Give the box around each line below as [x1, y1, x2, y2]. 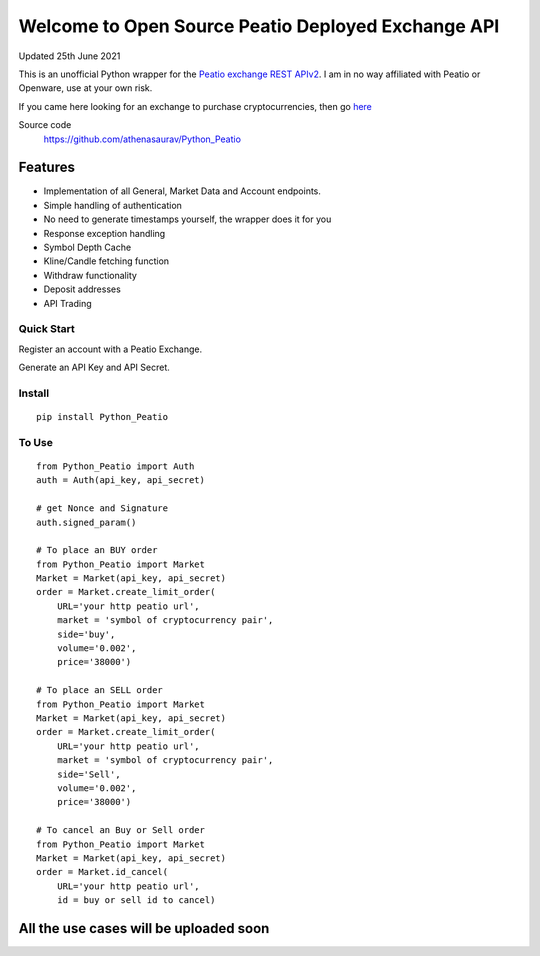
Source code [18, 119, 72, 131]
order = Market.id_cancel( [36, 866, 169, 878]
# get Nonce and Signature [36, 503, 169, 514]
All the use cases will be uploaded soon [18, 920, 270, 937]
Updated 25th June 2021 [18, 50, 121, 62]
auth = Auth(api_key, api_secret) [36, 475, 205, 486]
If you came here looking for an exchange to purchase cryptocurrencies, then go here [18, 100, 372, 112]
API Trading [43, 297, 92, 309]
